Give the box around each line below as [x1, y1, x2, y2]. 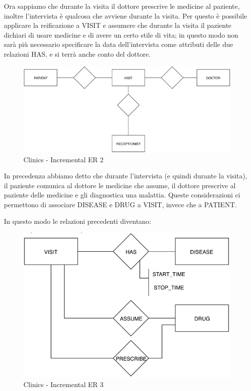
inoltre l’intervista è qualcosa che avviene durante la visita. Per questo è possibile [4, 10, 247, 21]
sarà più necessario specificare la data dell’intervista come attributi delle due [4, 39, 233, 49]
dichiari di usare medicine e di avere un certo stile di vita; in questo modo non [4, 29, 238, 40]
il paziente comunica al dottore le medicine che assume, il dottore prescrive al [4, 180, 236, 190]
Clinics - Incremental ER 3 [23, 379, 104, 389]
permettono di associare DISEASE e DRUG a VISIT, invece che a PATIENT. [4, 199, 237, 210]
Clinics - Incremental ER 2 [23, 154, 104, 164]
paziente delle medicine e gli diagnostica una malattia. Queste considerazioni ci [4, 190, 240, 200]
